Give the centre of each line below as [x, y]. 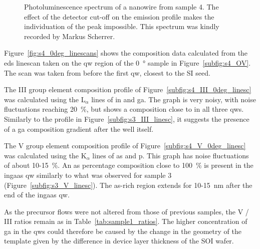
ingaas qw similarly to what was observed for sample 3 [88, 175]
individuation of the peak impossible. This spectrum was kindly [122, 26]
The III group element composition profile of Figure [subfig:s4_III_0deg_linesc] [128, 89]
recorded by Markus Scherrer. [70, 36]
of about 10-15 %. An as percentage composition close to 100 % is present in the [129, 165]
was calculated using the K [45, 155]
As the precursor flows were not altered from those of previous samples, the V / [126, 211]
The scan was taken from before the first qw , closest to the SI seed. [107, 72]
